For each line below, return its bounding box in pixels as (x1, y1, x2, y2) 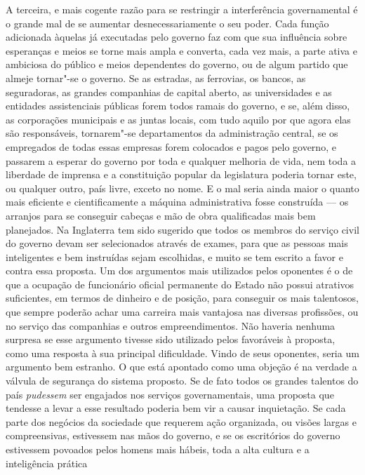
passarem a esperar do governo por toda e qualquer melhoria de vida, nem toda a (6, 153, 357, 168)
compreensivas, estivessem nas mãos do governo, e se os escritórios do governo (6, 428, 340, 443)
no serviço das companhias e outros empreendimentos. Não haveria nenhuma (6, 318, 336, 333)
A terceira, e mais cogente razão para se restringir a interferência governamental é (6, 2, 358, 16)
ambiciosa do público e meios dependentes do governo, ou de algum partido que (6, 57, 348, 72)
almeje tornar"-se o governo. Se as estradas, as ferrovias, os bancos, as (6, 70, 306, 85)
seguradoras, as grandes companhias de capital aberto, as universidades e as (6, 84, 332, 99)
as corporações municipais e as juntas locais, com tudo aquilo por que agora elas (6, 112, 351, 126)
